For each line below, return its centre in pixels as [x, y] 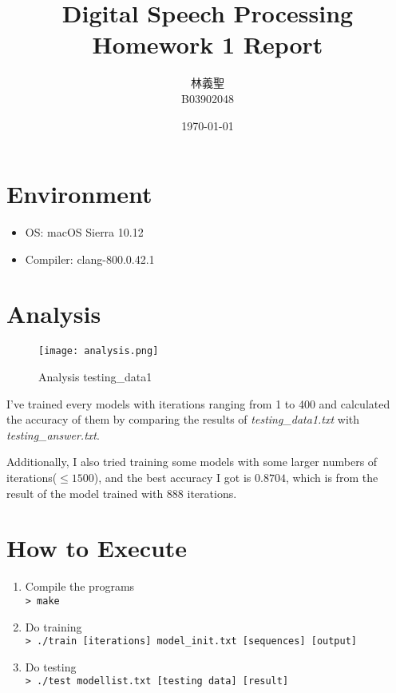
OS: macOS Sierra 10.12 [84, 232]
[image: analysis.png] [99, 351]
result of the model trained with [85, 493]
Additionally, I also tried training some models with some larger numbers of [192, 462]
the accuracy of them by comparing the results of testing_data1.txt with [183, 419]
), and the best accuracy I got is [172, 477]
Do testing [51, 666]
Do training [53, 626]
